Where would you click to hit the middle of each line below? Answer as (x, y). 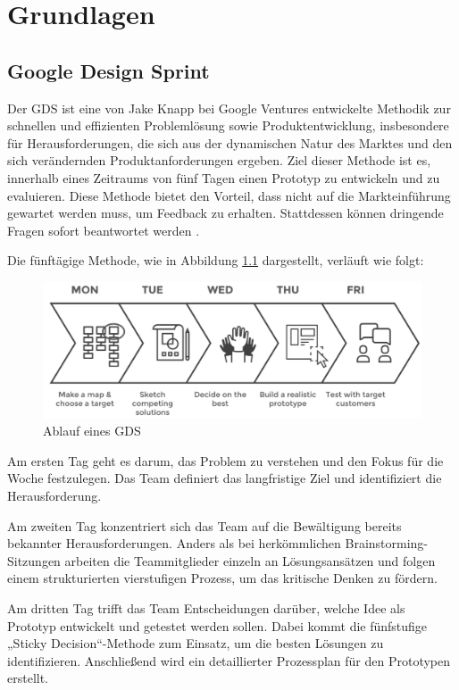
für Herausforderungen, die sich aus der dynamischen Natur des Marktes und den (230, 142)
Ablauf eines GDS (92, 431)
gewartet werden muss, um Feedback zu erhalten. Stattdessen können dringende (225, 213)
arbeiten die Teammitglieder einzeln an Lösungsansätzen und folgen (250, 560)
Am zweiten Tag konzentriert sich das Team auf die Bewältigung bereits (204, 525)
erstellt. (28, 678)
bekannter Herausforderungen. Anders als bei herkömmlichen (174, 543)
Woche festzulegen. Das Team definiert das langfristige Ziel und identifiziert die (225, 478)
